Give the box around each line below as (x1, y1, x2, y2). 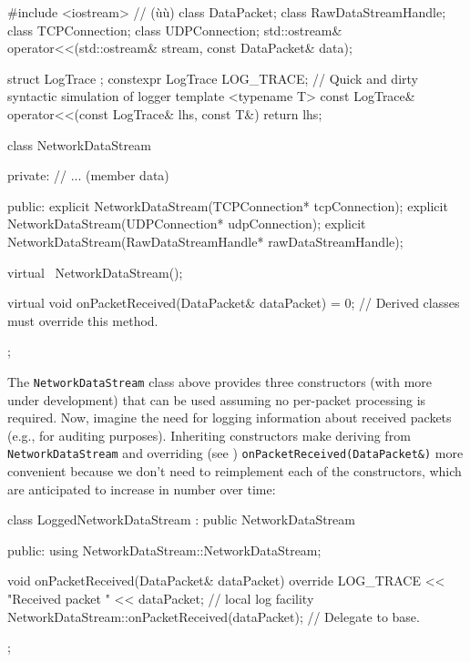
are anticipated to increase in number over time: (7, 479, 276, 498)
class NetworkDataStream (7, 135, 151, 154)
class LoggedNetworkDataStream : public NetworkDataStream (7, 510, 355, 529)
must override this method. (7, 311, 158, 330)
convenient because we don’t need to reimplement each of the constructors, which (7, 462, 462, 480)
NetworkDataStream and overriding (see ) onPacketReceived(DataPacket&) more (7, 443, 464, 463)
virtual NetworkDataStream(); (7, 262, 183, 281)
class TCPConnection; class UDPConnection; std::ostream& (7, 20, 342, 39)
